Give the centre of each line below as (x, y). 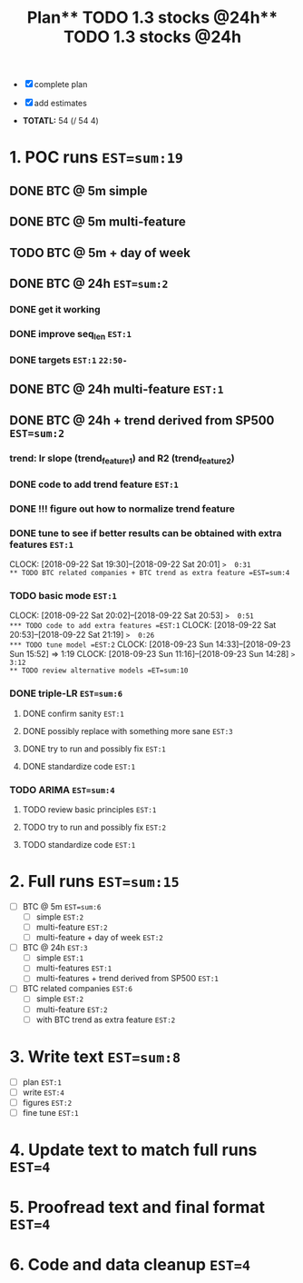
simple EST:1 (60, 958)
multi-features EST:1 (74, 968)
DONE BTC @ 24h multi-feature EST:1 (117, 389)
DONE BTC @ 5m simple (78, 190)
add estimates (61, 104)
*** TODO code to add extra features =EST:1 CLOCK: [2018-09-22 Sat (143, 625)
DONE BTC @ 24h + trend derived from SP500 (142, 420)
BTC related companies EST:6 (78, 989)
